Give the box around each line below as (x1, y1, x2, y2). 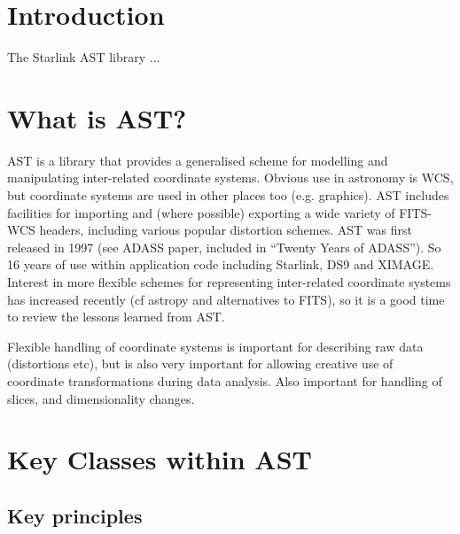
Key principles (7, 501, 143, 529)
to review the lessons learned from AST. (7, 307, 225, 326)
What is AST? (7, 99, 187, 135)
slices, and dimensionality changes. (7, 389, 195, 407)
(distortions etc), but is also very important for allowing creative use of (7, 354, 394, 373)
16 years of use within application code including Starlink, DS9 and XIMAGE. (7, 255, 434, 274)
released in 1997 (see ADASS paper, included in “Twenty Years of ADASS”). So (7, 237, 441, 256)
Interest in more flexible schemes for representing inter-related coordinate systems (7, 273, 451, 290)
